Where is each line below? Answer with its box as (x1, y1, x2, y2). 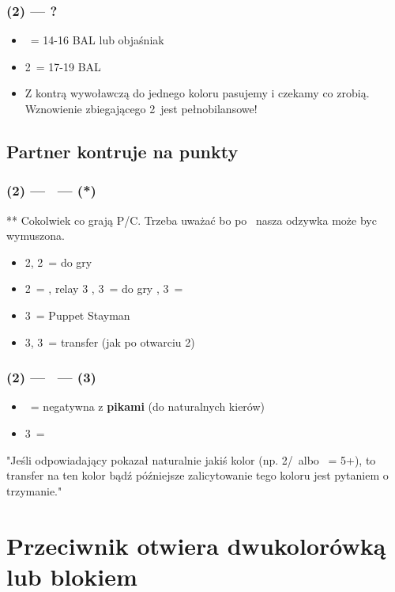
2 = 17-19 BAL (24, 58, 101, 74)
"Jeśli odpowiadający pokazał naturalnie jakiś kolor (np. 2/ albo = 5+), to (6, 451, 376, 468)
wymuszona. (6, 227, 65, 244)
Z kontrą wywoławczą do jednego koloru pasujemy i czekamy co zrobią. (24, 85, 370, 101)
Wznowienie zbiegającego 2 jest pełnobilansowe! (24, 101, 258, 116)
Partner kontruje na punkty (6, 139, 239, 163)
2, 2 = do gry (24, 253, 92, 270)
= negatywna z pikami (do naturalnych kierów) (30, 398, 265, 415)
